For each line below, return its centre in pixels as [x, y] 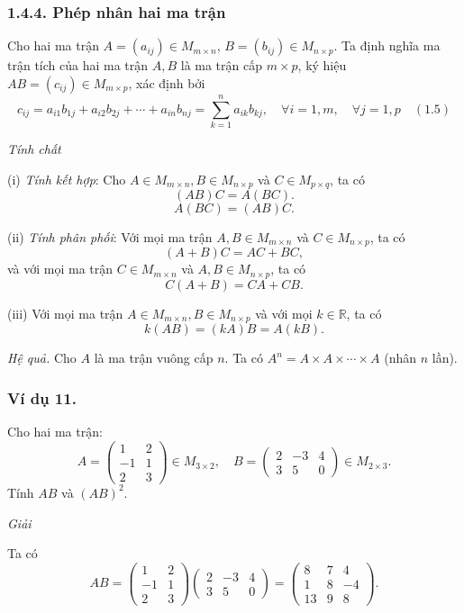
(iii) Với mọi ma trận [65, 313]
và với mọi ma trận [60, 269]
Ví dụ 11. [42, 397]
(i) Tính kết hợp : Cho [67, 179]
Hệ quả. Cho [42, 358]
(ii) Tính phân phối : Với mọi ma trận [110, 236]
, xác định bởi [167, 82]
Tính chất [34, 148]
